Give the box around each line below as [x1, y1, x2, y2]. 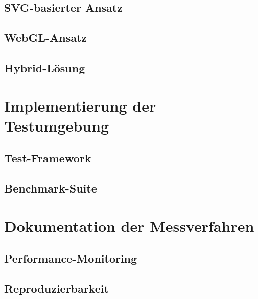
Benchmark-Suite [4, 180, 97, 196]
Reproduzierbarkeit [4, 281, 109, 296]
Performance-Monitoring [4, 250, 137, 266]
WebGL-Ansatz [4, 30, 87, 46]
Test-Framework [4, 150, 91, 166]
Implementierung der [4, 95, 156, 116]
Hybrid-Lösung [4, 59, 85, 75]
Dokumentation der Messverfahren [4, 215, 254, 236]
